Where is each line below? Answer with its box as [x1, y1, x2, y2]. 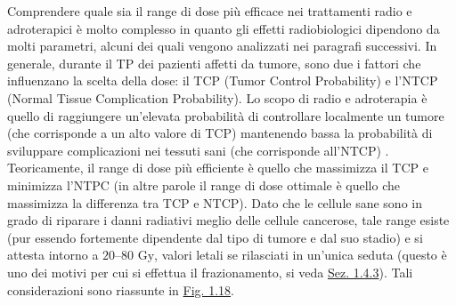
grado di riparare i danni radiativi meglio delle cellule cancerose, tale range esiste [7, 211, 450, 229]
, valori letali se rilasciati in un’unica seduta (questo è [154, 245, 447, 264]
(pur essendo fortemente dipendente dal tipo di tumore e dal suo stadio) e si [7, 228, 423, 246]
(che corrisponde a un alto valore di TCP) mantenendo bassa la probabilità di [7, 124, 433, 142]
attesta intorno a [7, 245, 99, 264]
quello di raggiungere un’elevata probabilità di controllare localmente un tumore [7, 106, 444, 124]
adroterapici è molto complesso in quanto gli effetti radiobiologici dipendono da [7, 19, 440, 37]
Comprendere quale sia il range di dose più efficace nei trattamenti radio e [7, 2, 412, 20]
